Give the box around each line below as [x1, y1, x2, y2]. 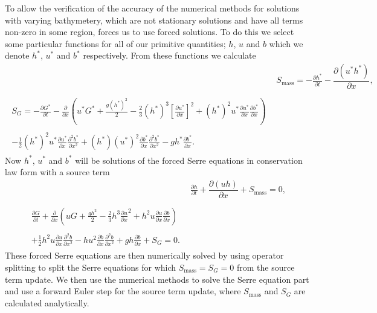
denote [5, 49, 30, 62]
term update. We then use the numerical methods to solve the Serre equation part [5, 273, 309, 285]
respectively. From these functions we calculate [83, 49, 256, 62]
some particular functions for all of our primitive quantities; [5, 37, 226, 50]
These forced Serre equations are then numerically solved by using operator [5, 249, 284, 262]
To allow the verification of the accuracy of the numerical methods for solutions [5, 2, 300, 14]
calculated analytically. [5, 296, 89, 309]
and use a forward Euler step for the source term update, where [5, 285, 241, 297]
